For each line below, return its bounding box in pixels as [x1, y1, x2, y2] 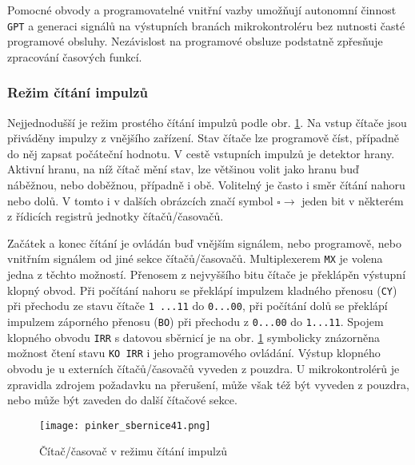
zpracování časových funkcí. [7, 48, 142, 65]
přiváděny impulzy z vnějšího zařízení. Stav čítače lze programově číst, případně [7, 129, 399, 146]
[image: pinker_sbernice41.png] [39, 419, 211, 431]
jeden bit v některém [301, 192, 404, 209]
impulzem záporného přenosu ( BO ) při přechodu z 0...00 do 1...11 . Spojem [7, 312, 384, 329]
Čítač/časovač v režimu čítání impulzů [39, 443, 227, 459]
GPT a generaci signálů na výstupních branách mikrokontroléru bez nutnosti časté [7, 17, 405, 34]
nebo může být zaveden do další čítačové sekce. [7, 391, 237, 408]
